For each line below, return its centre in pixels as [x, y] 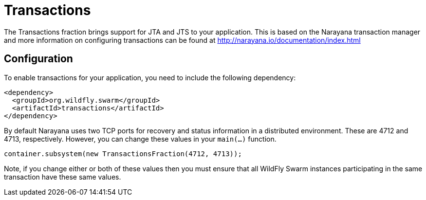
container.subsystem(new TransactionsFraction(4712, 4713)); [123, 154]
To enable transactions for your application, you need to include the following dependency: [150, 77]
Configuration [38, 59]
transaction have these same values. [63, 177]
